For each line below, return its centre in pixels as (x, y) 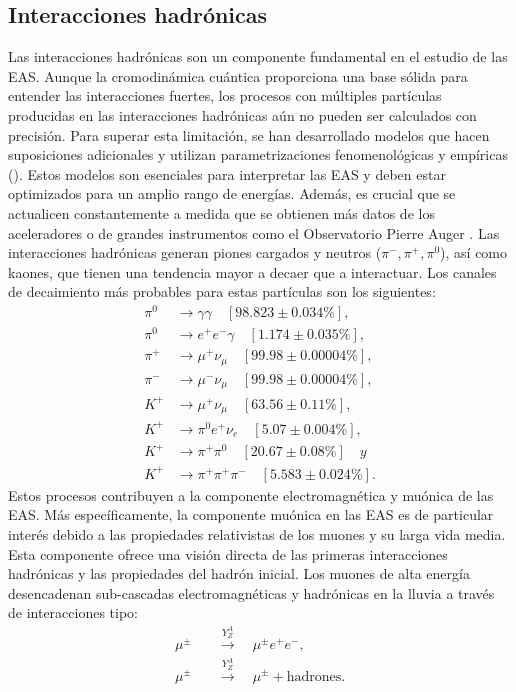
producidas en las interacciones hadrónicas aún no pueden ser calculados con (242, 114)
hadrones (314, 676)
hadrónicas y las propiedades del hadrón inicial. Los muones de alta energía (239, 573)
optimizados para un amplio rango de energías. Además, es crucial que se (232, 193)
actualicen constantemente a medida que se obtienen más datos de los (221, 212)
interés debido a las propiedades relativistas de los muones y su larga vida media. (257, 533)
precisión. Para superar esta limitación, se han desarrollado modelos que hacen (249, 134)
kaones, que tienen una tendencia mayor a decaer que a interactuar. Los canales (252, 271)
